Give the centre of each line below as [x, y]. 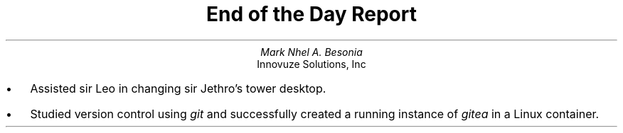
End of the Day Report [311, 14]
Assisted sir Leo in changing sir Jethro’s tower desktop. [178, 88]
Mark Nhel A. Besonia [311, 52]
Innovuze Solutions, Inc [311, 64]
